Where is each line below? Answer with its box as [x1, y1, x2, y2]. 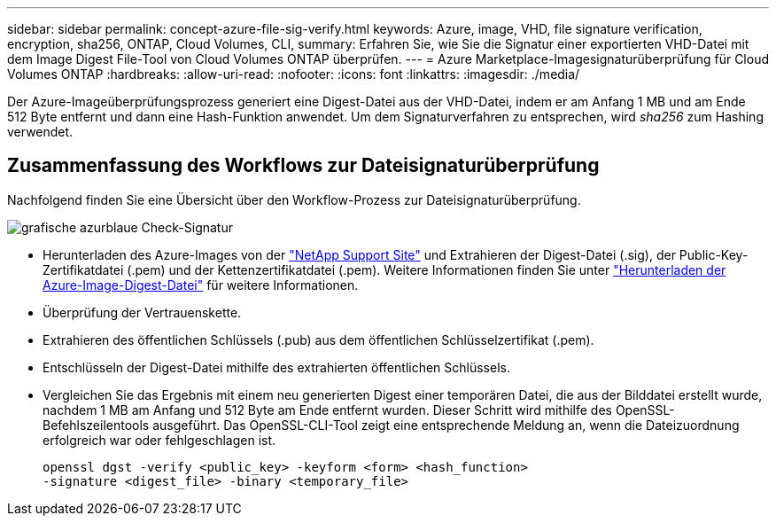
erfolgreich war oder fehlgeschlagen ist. [43, 432, 276, 448]
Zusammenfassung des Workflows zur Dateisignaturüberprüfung [7, 154, 600, 177]
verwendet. [7, 124, 74, 139]
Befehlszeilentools [43, 417, 150, 433]
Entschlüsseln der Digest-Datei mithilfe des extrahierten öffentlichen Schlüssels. [43, 359, 510, 375]
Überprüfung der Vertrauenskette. [43, 304, 242, 320]
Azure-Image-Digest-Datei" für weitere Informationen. [43, 277, 359, 293]
